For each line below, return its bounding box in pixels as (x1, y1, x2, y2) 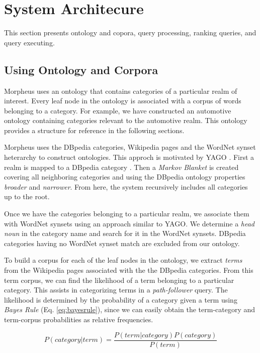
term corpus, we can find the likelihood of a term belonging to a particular (4, 274, 234, 285)
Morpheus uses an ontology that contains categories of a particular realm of (4, 85, 237, 96)
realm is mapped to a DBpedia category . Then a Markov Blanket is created (4, 161, 239, 172)
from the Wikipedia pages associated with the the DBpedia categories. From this (4, 265, 253, 275)
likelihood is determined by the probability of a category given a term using (4, 294, 237, 305)
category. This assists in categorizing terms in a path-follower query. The (4, 284, 228, 295)
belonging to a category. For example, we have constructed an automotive (4, 105, 231, 115)
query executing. (4, 37, 55, 47)
